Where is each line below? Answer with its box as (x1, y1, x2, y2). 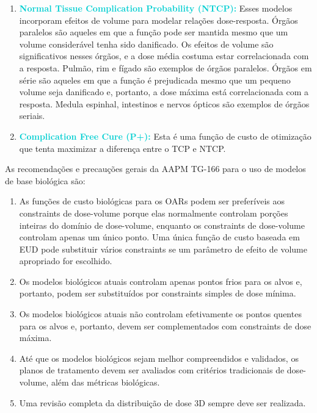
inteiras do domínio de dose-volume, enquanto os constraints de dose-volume (19, 218, 305, 231)
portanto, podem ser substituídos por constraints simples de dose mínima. (19, 287, 296, 300)
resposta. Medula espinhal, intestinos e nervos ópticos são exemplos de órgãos (19, 97, 310, 110)
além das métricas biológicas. (51, 376, 160, 389)
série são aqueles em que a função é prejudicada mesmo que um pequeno (19, 73, 291, 86)
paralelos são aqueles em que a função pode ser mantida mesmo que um (19, 26, 288, 38)
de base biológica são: (5, 174, 86, 187)
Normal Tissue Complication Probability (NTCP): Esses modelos (19, 2, 293, 14)
